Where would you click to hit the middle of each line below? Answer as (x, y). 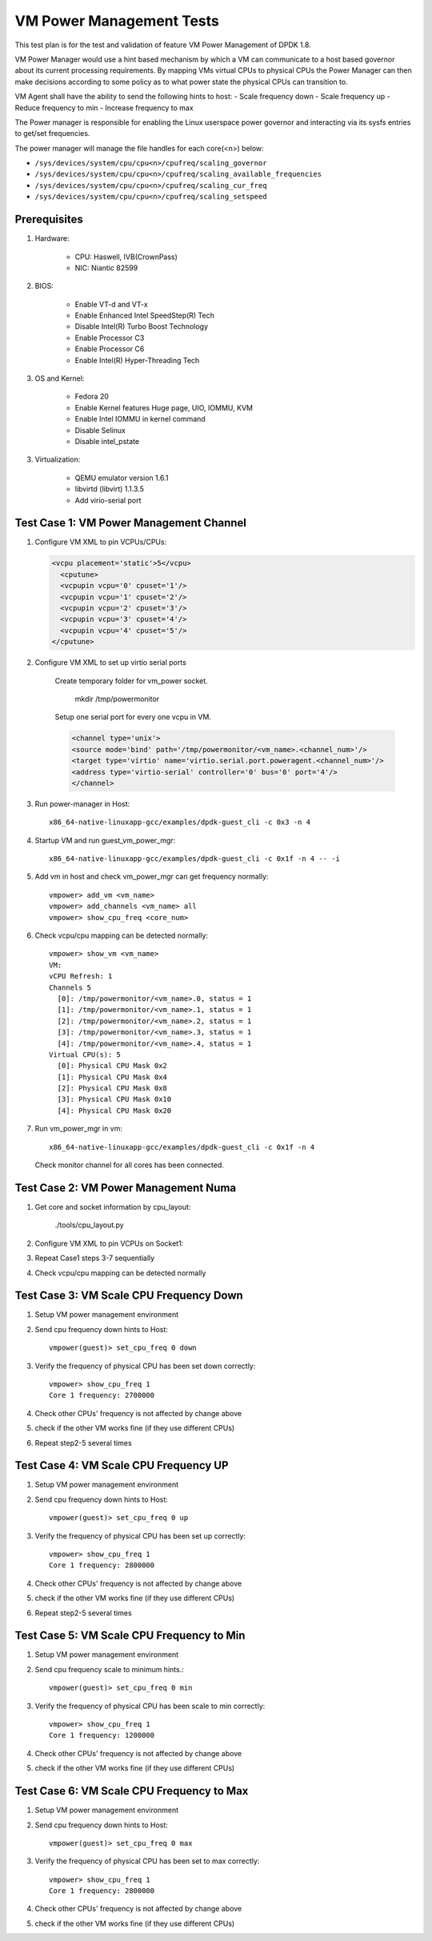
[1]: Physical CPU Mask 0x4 (112, 1077)
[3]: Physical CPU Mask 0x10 (114, 1099)
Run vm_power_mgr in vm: (79, 1129)
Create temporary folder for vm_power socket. (131, 681)
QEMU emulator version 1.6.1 (122, 478)
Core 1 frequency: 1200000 (102, 1735)
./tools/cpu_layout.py (89, 1225)
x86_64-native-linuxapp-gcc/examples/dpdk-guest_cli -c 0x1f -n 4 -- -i (194, 859)
